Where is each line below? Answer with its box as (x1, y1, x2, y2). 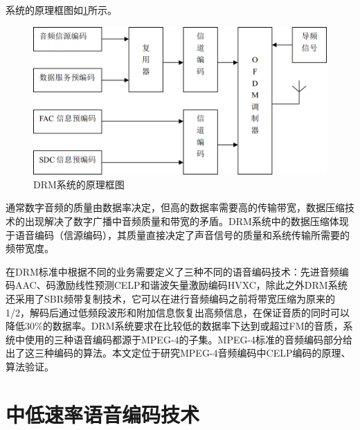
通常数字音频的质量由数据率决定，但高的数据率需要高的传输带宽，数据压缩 (6, 200, 345, 215)
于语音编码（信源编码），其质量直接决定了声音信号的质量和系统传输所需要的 (6, 227, 350, 242)
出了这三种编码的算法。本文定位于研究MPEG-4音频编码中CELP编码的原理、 (6, 346, 351, 360)
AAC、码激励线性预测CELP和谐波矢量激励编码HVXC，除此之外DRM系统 (15, 278, 348, 292)
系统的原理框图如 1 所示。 (6, 3, 117, 17)
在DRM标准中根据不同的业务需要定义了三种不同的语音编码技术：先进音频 (6, 264, 339, 278)
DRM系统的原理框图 (33, 177, 125, 191)
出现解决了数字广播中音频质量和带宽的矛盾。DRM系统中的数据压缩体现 (24, 214, 349, 229)
